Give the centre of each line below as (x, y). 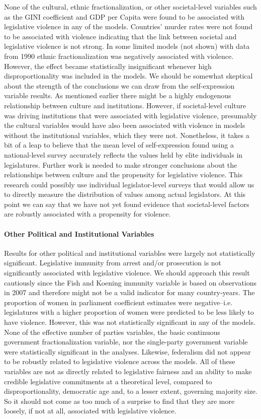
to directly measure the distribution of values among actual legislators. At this (125, 194)
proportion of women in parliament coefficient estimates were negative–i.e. (118, 302)
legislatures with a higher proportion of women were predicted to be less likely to (129, 312)
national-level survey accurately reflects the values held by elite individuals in (123, 154)
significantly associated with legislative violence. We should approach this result (127, 273)
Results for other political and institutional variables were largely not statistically (130, 253)
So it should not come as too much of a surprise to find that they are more (119, 401)
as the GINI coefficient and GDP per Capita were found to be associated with (124, 16)
